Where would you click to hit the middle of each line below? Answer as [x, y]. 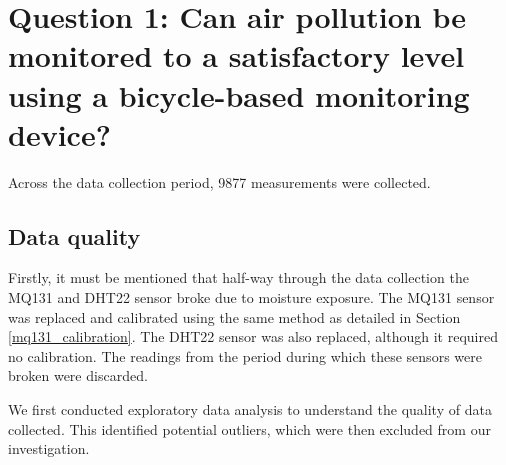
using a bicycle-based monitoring [239, 94]
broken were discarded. [78, 375]
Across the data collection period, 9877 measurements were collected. [219, 181]
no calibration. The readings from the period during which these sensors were [245, 355]
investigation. [49, 448]
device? [59, 133]
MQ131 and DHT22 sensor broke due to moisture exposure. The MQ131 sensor [251, 297]
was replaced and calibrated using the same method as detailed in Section [234, 316]
